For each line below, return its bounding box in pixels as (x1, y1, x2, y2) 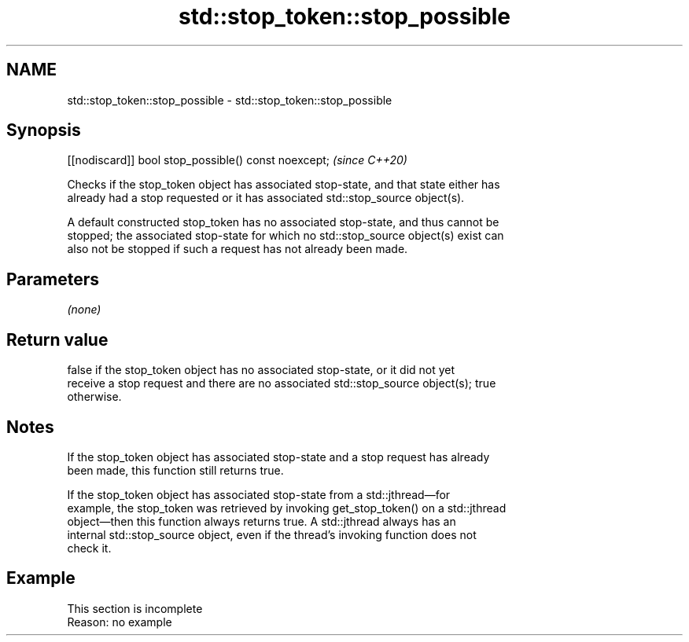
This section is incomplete (67, 601, 203, 615)
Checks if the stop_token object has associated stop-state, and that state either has (67, 178, 500, 192)
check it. (67, 541, 112, 555)
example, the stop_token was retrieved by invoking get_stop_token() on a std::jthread (67, 501, 507, 515)
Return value (6, 329, 109, 350)
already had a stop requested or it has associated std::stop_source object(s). (67, 191, 465, 205)
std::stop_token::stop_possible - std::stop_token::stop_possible (67, 93, 392, 107)
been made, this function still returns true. (67, 463, 284, 477)
